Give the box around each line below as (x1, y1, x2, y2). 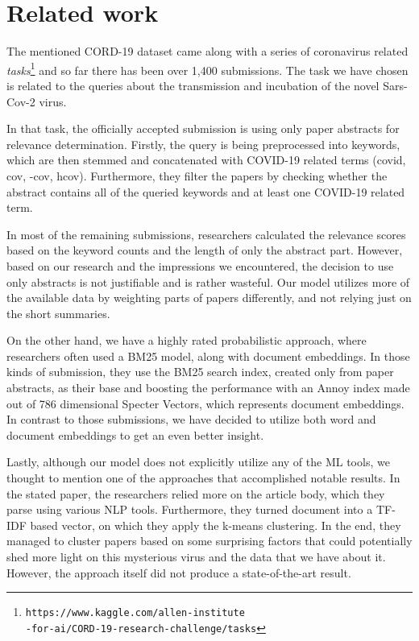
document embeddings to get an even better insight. (6, 426, 264, 443)
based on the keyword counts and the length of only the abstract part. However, (6, 242, 403, 258)
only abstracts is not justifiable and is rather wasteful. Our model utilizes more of (6, 273, 410, 290)
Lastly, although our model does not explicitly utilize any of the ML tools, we (6, 453, 390, 470)
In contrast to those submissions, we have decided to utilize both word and (6, 411, 376, 428)
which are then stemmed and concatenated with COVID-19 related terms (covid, (6, 151, 406, 168)
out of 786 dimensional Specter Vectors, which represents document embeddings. (6, 395, 404, 411)
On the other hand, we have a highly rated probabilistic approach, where (6, 332, 367, 349)
